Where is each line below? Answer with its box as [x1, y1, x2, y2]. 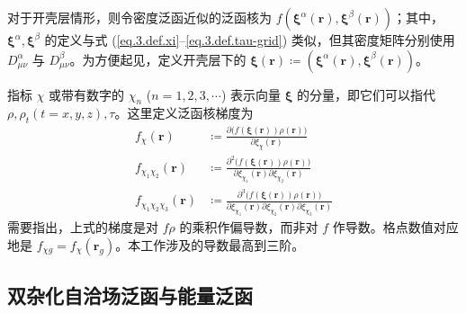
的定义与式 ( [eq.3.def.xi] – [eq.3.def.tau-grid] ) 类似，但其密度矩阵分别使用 [44, 31, 455, 49]
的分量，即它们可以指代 [297, 85, 436, 103]
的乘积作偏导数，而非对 [179, 218, 318, 237]
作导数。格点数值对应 [332, 218, 459, 237]
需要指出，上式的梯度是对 [7, 218, 158, 237]
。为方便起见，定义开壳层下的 [69, 49, 246, 68]
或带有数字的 [49, 85, 125, 103]
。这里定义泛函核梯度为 [114, 103, 254, 122]
